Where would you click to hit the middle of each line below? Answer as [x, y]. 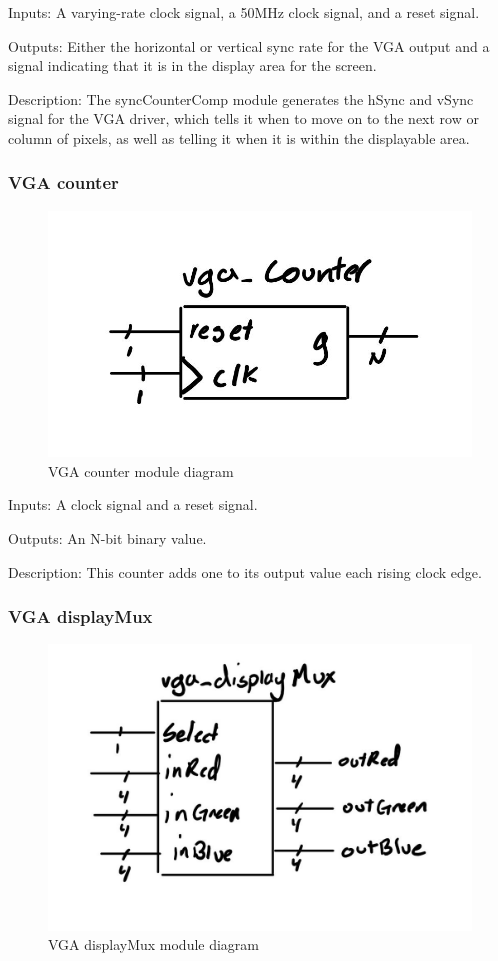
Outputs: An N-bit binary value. [107, 537]
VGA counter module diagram [141, 470]
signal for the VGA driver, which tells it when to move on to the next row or [243, 118]
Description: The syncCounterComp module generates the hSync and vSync [241, 98]
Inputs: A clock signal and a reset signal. [133, 504]
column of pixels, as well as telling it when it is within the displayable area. [239, 137]
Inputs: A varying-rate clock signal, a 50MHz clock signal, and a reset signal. [244, 12]
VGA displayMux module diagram [154, 944]
